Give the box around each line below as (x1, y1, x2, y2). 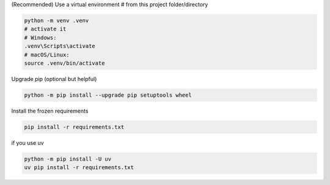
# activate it (24, 26, 67, 33)
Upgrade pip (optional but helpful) (11, 75, 97, 82)
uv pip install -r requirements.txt (24, 164, 134, 171)
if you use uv (11, 139, 44, 146)
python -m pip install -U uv (24, 155, 112, 162)
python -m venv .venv (24, 17, 89, 24)
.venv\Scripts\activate (24, 43, 96, 50)
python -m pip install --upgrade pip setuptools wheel (24, 91, 192, 99)
